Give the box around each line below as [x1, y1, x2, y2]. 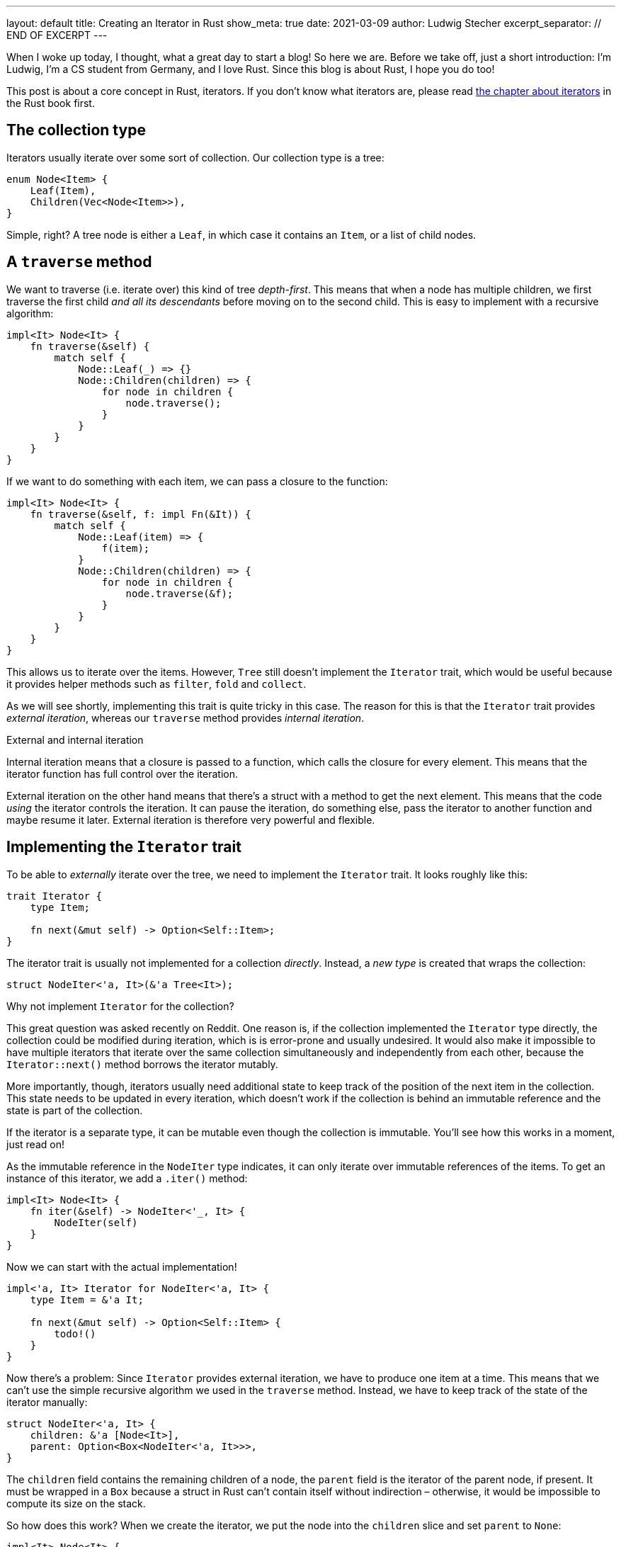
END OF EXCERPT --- [6, 29, 108, 41]
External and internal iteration [6, 733, 144, 746]
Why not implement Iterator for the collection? [6, 999, 234, 1012]
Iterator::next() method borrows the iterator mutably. [6, 1058, 278, 1070]
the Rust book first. [6, 97, 95, 109]
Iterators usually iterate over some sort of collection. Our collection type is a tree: [6, 151, 384, 164]
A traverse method [6, 253, 152, 271]
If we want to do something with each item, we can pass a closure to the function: [6, 475, 388, 487]
